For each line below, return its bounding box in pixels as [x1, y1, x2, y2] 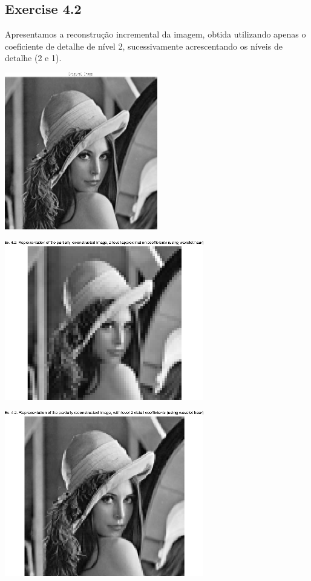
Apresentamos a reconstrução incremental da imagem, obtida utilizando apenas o [5, 28, 306, 41]
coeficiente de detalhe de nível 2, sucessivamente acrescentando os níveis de [5, 39, 283, 52]
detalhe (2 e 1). [5, 51, 62, 64]
